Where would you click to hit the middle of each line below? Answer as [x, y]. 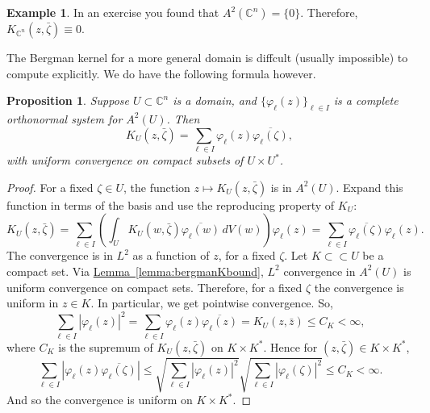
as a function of [171, 255]
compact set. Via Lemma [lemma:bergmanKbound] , [135, 271]
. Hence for [290, 346]
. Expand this [369, 187]
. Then [183, 118]
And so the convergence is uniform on [100, 400]
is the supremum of [106, 346]
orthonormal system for [65, 118]
